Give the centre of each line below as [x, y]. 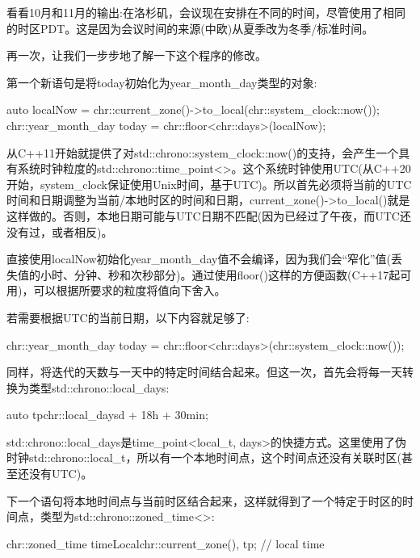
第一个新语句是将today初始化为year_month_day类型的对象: [162, 82]
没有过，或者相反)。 [60, 231]
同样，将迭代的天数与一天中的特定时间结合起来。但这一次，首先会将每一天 [204, 372]
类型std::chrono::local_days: [99, 387]
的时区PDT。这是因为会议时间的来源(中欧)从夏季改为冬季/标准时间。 [190, 28]
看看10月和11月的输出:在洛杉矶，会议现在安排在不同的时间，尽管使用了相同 [206, 12]
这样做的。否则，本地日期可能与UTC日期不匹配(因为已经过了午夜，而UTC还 [209, 215]
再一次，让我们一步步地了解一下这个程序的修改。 [136, 55]
